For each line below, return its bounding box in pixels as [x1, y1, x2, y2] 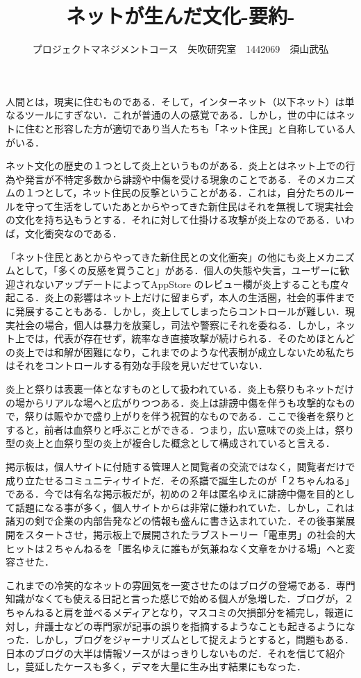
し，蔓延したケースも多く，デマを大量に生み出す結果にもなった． [6, 659, 306, 674]
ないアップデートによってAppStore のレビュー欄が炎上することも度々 [34, 276, 350, 291]
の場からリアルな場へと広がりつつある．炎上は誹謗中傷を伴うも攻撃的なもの [6, 395, 355, 409]
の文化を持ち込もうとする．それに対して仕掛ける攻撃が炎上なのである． [6, 212, 335, 227]
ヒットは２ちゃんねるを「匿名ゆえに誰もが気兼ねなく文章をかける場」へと [6, 541, 346, 555]
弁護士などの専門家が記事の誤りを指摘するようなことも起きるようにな [34, 618, 355, 633]
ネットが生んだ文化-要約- [66, 1, 295, 30]
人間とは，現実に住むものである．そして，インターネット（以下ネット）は [6, 94, 345, 108]
